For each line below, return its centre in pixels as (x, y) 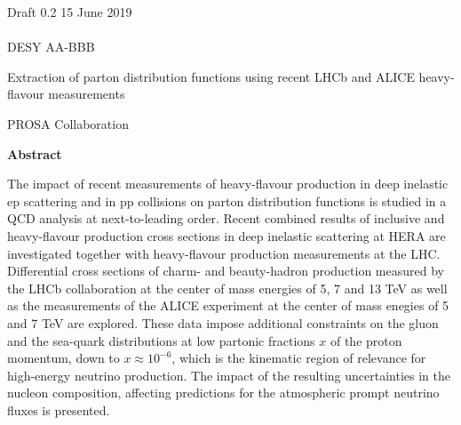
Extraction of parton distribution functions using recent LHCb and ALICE (211, 76)
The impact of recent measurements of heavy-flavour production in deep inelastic (228, 184)
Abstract (35, 153)
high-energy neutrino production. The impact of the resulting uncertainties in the (229, 375)
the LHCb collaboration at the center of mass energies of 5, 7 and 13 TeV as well (227, 288)
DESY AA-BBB (51, 47)
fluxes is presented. (59, 409)
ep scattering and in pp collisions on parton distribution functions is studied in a (227, 200)
